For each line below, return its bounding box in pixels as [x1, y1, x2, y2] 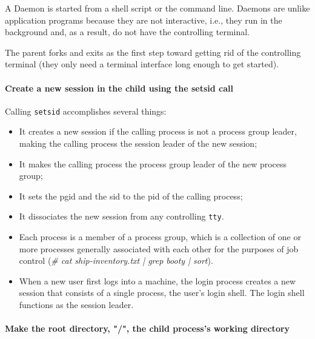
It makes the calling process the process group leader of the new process [19, 157, 287, 170]
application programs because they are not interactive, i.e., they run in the [5, 13, 282, 26]
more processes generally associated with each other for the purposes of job [19, 242, 299, 255]
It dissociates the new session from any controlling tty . [19, 210, 224, 223]
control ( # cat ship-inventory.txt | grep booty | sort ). [19, 254, 213, 267]
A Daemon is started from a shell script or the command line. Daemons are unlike [5, 2, 310, 14]
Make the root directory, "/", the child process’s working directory [5, 322, 290, 335]
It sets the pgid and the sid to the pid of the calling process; [19, 189, 243, 202]
